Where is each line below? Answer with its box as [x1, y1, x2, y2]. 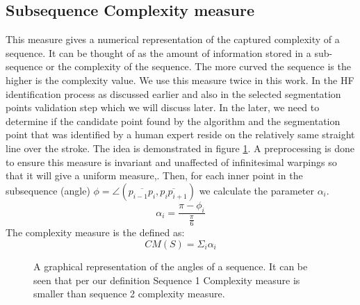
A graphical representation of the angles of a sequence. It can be [33, 258, 308, 273]
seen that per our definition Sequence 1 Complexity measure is [33, 272, 300, 287]
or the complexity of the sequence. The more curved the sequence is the [46, 59, 351, 74]
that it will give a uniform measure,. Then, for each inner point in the [6, 168, 303, 183]
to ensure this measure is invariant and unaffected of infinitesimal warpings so [6, 154, 337, 169]
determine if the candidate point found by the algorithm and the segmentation [6, 113, 341, 128]
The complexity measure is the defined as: [6, 225, 185, 240]
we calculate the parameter [199, 183, 314, 197]
